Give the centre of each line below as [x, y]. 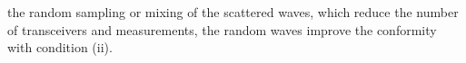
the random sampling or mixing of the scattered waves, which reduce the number [233, 12]
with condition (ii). [60, 47]
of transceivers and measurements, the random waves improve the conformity [222, 29]
